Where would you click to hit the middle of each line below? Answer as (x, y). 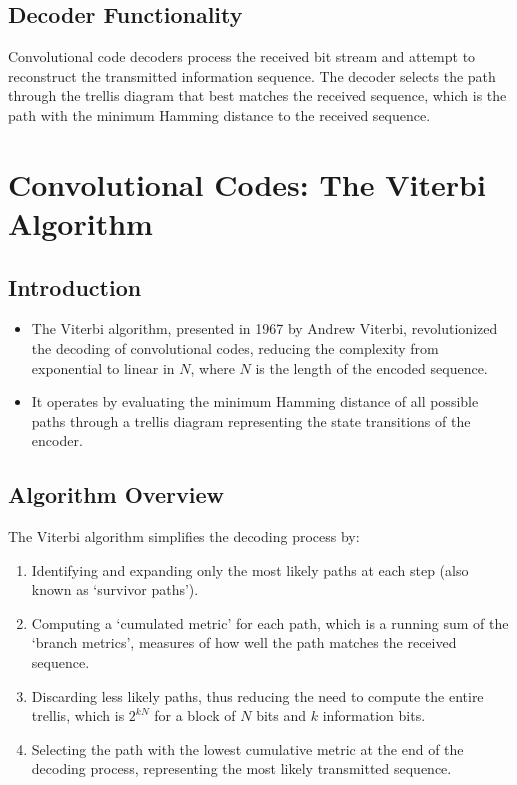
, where (212, 367)
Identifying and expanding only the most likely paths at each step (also (250, 569)
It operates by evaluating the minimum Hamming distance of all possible (255, 401)
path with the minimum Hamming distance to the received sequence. (219, 114)
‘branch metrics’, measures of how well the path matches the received (244, 642)
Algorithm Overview (116, 494)
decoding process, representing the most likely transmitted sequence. (241, 768)
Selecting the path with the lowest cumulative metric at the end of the (247, 748)
